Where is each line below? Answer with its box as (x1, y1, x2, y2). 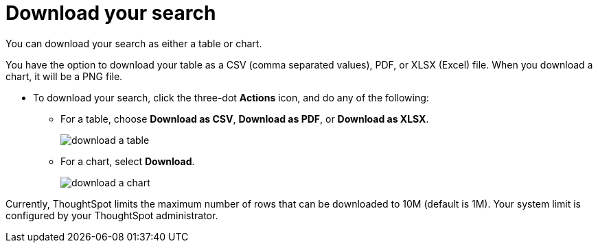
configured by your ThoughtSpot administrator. (5, 209, 218, 221)
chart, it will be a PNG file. (5, 70, 123, 82)
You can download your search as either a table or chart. (5, 37, 262, 49)
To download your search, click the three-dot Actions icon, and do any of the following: (33, 91, 429, 103)
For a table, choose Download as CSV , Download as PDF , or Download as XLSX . (60, 112, 429, 125)
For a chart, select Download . (60, 155, 195, 167)
